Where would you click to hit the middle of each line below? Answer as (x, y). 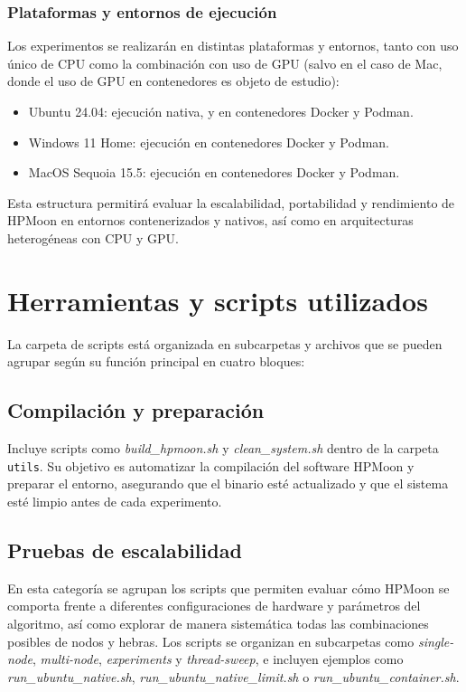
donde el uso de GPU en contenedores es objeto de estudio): (173, 81)
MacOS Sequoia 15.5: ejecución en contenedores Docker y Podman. (214, 172)
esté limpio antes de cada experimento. (115, 501)
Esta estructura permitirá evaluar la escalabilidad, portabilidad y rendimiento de (231, 202)
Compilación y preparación (136, 410)
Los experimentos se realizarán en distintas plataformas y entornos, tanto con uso (233, 46)
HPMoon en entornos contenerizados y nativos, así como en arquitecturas (210, 220)
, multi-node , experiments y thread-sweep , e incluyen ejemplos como (218, 659)
